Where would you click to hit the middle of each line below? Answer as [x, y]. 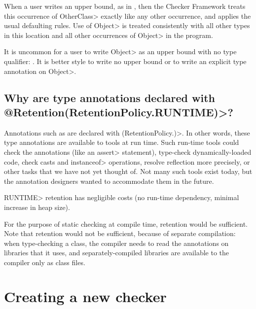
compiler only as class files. [45, 262]
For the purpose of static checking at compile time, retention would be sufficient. [126, 223]
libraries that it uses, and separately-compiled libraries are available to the [117, 253]
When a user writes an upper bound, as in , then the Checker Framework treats [125, 6]
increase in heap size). [37, 207]
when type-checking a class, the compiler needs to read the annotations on [116, 243]
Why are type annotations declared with [110, 97]
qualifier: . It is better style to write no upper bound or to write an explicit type [125, 61]
